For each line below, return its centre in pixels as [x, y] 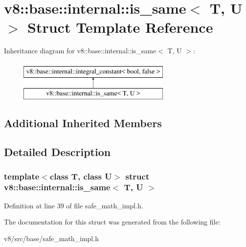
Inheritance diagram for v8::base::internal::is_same [80, 51]
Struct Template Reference [120, 27]
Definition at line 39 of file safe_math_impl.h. [74, 205]
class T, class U [81, 176]
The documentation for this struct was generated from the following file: [112, 222]
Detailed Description [57, 152]
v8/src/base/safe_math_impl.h [51, 238]
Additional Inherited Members [83, 123]
